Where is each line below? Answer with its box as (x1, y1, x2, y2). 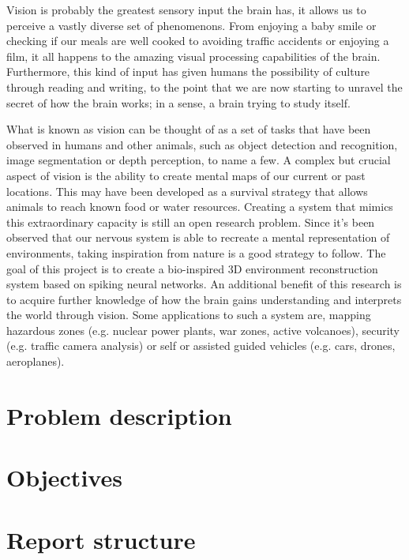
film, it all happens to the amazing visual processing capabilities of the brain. (6, 47, 381, 64)
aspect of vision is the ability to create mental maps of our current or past (6, 167, 366, 183)
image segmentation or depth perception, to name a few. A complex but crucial (6, 152, 391, 168)
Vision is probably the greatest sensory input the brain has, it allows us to (6, 2, 366, 17)
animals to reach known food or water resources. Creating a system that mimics (6, 198, 393, 215)
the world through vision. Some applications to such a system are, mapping (6, 306, 371, 323)
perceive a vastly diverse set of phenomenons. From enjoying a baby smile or (6, 17, 377, 33)
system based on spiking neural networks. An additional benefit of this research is (6, 276, 402, 292)
